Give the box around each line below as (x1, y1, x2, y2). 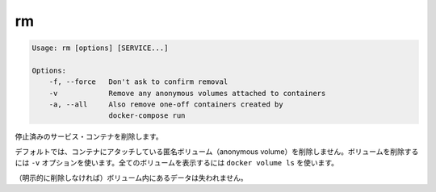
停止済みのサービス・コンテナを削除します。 (15, 131, 163, 141)
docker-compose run (108, 111, 186, 120)
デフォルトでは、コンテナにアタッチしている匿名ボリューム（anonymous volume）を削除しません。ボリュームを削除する (15, 146, 419, 157)
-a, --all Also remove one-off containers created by (48, 100, 283, 109)
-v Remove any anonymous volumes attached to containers (48, 89, 326, 98)
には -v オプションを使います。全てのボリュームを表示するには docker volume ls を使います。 (15, 158, 339, 168)
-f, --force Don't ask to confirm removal (48, 77, 228, 86)
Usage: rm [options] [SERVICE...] (31, 44, 169, 52)
